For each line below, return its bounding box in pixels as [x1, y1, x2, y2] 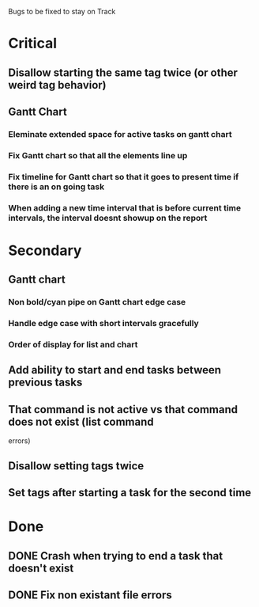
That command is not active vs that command [8, 403, 238, 416]
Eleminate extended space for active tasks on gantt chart [8, 128, 232, 139]
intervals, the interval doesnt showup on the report [8, 212, 208, 223]
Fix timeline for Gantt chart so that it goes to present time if [8, 171, 239, 182]
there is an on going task [8, 181, 105, 192]
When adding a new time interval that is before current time [8, 202, 242, 213]
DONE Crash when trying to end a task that [8, 549, 223, 563]
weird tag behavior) [8, 78, 107, 92]
